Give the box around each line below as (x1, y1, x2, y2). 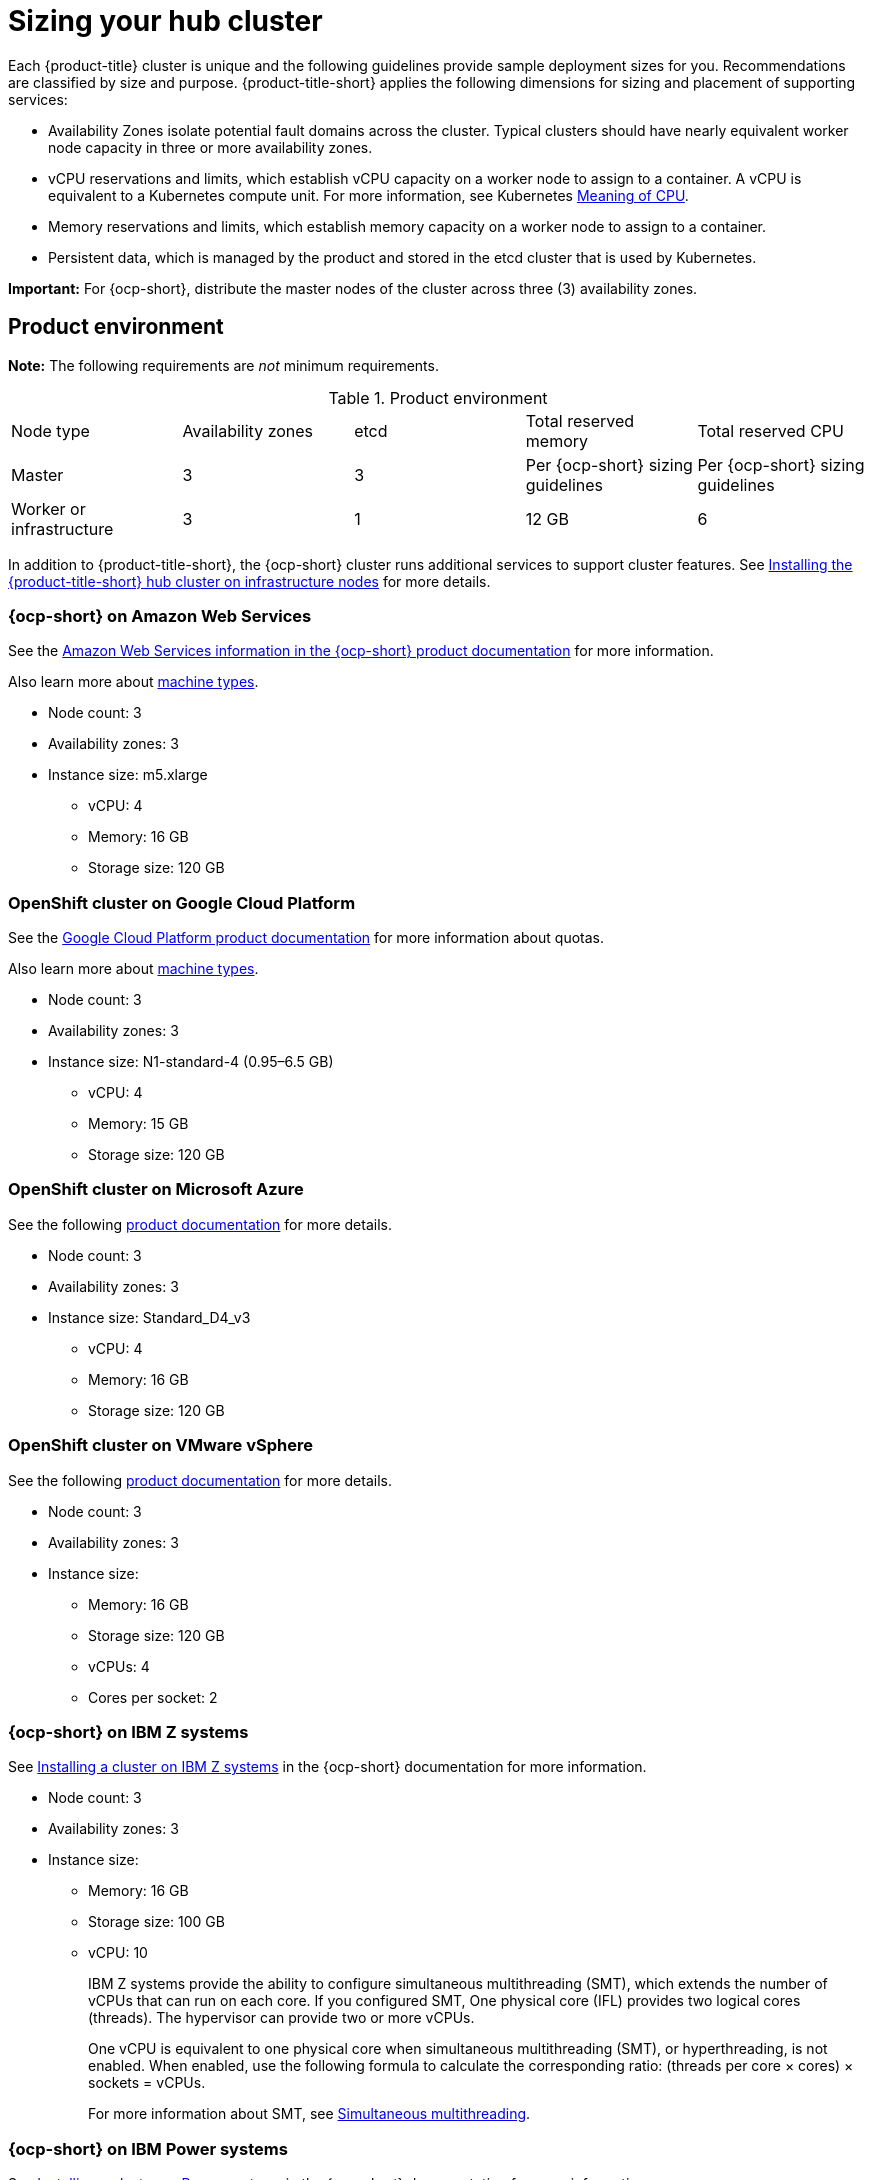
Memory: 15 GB (88, 1115, 189, 1133)
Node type (11, 420, 90, 441)
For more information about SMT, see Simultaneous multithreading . (88, 2105, 531, 2123)
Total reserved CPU (697, 420, 844, 441)
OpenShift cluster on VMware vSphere (8, 1435, 313, 1456)
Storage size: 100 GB (88, 1913, 225, 1931)
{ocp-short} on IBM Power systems (8, 2138, 288, 2159)
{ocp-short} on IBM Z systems (8, 1721, 249, 1742)
